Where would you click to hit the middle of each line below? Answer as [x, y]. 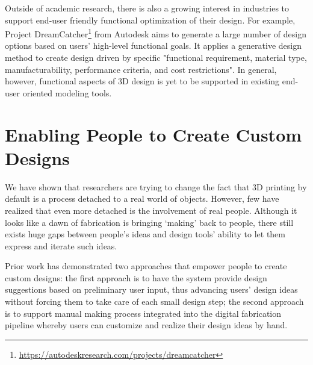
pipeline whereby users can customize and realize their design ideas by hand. [146, 325]
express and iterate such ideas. [61, 245]
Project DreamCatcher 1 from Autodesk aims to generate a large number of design [156, 33]
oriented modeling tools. [67, 92]
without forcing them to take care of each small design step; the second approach [154, 301]
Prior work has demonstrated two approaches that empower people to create [146, 266]
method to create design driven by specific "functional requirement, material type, [156, 58]
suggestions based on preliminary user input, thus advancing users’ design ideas [151, 289]
